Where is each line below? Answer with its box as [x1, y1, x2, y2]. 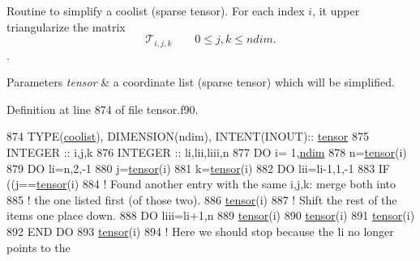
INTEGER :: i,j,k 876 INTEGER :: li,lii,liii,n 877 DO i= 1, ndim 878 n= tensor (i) [6, 144, 407, 161]
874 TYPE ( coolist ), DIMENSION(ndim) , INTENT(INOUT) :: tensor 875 [6, 128, 369, 145]
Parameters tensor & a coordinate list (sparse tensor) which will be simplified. [6, 74, 395, 91]
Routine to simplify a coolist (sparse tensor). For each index [6, 2, 305, 19]
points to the [6, 238, 71, 255]
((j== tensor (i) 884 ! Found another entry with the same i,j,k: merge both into [6, 175, 396, 192]
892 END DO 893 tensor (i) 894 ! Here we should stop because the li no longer [6, 222, 394, 239]
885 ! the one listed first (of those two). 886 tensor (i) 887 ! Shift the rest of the [6, 191, 397, 208]
